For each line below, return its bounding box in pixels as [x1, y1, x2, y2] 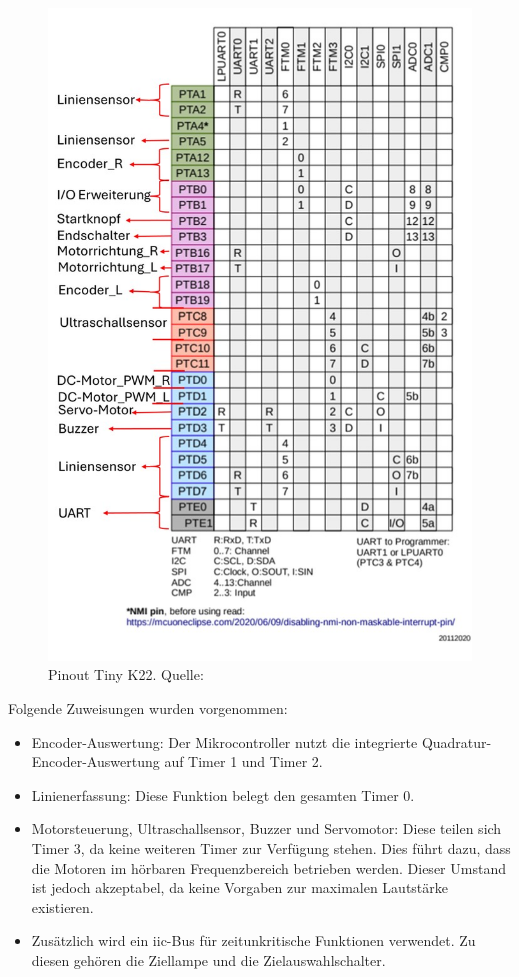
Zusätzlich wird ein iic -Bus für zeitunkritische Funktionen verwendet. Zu [31, 930, 476, 951]
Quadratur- [421, 731, 492, 752]
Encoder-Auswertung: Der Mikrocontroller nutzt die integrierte [31, 731, 418, 752]
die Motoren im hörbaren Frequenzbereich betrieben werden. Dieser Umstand [31, 857, 506, 878]
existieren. [31, 896, 94, 917]
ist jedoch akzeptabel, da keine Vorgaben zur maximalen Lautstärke [31, 877, 448, 898]
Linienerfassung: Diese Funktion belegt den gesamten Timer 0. [31, 784, 415, 805]
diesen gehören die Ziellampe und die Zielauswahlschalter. [31, 950, 386, 971]
